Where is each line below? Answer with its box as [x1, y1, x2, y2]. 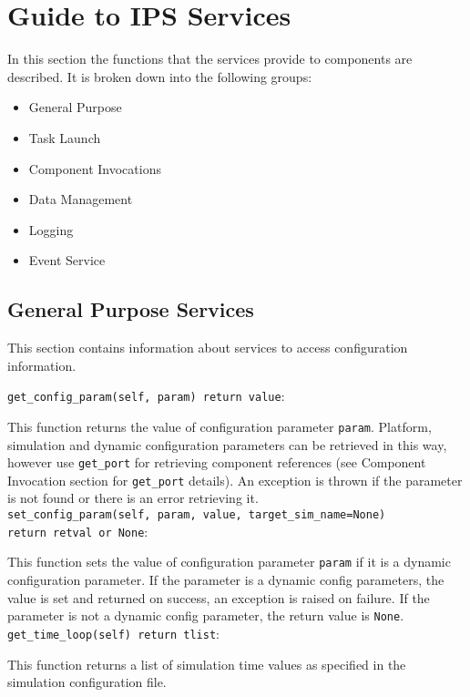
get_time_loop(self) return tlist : [7, 623, 220, 642]
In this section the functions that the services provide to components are [7, 49, 413, 68]
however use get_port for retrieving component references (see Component [7, 453, 426, 472]
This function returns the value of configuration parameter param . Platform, [7, 416, 432, 436]
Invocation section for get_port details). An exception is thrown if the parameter [7, 470, 463, 489]
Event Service [28, 251, 106, 270]
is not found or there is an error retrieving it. [7, 488, 259, 507]
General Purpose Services [7, 295, 254, 323]
